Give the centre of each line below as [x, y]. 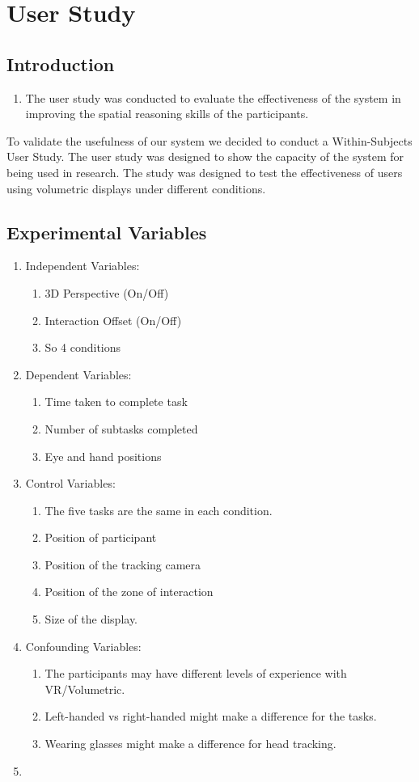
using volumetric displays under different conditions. [136, 188]
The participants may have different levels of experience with [196, 673]
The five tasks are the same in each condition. [159, 510]
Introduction [61, 63]
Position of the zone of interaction [129, 592]
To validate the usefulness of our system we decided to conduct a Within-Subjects [209, 140]
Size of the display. [91, 619]
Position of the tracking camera [123, 564]
